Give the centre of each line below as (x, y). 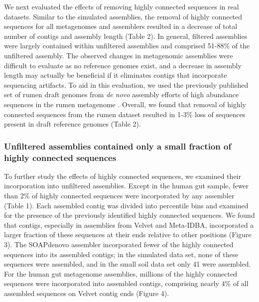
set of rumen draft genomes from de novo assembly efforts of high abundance (122, 94)
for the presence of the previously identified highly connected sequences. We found (129, 215)
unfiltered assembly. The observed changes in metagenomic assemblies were (119, 55)
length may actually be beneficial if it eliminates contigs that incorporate (116, 75)
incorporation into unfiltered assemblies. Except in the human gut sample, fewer (127, 186)
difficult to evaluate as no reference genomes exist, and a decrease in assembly (123, 65)
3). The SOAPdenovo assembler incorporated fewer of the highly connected (119, 244)
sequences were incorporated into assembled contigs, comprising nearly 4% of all (126, 283)
